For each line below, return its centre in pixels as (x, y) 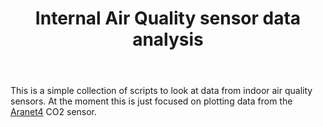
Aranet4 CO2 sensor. (54, 112)
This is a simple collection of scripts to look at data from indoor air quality (161, 91)
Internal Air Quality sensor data (168, 18)
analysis (168, 39)
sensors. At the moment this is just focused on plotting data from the (151, 101)
